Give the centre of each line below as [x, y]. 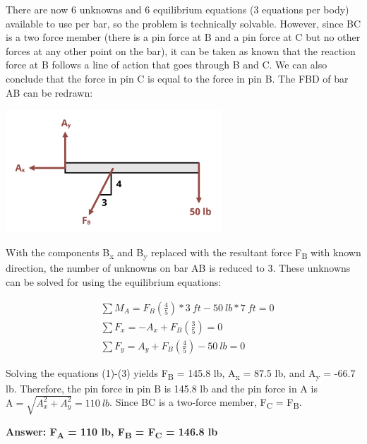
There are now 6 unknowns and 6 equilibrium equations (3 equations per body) [178, 9]
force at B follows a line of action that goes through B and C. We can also [167, 65]
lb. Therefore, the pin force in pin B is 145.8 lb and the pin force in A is [162, 388]
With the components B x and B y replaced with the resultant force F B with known [183, 253]
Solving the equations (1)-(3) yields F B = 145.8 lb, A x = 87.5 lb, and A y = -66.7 [181, 373]
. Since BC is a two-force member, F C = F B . [206, 403]
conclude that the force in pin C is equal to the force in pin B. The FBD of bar [177, 78]
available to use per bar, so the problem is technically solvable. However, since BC [183, 23]
